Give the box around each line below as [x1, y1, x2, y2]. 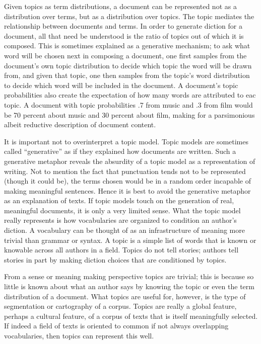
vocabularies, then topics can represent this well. [4, 330, 154, 340]
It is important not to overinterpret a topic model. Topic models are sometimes [4, 136, 249, 146]
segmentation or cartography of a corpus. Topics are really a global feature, [4, 301, 237, 311]
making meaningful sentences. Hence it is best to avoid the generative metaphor [4, 185, 251, 196]
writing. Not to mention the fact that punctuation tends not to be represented [4, 165, 246, 176]
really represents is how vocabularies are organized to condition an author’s [4, 215, 237, 225]
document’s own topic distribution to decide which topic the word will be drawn [4, 60, 252, 70]
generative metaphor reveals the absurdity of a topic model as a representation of [4, 155, 255, 166]
